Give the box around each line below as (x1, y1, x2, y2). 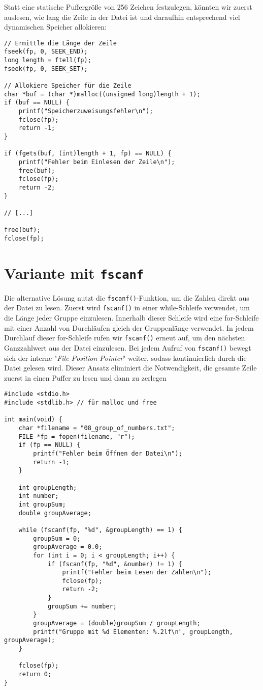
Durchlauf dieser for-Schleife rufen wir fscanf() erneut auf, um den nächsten (4, 332, 245, 343)
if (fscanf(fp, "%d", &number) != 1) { (47, 560, 182, 568)
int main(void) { (4, 416, 62, 423)
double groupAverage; (18, 509, 91, 517)
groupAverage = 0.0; (33, 543, 103, 551)
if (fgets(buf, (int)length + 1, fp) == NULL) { (4, 150, 172, 157)
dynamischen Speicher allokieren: (4, 21, 107, 32)
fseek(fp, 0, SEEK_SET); (4, 65, 88, 72)
